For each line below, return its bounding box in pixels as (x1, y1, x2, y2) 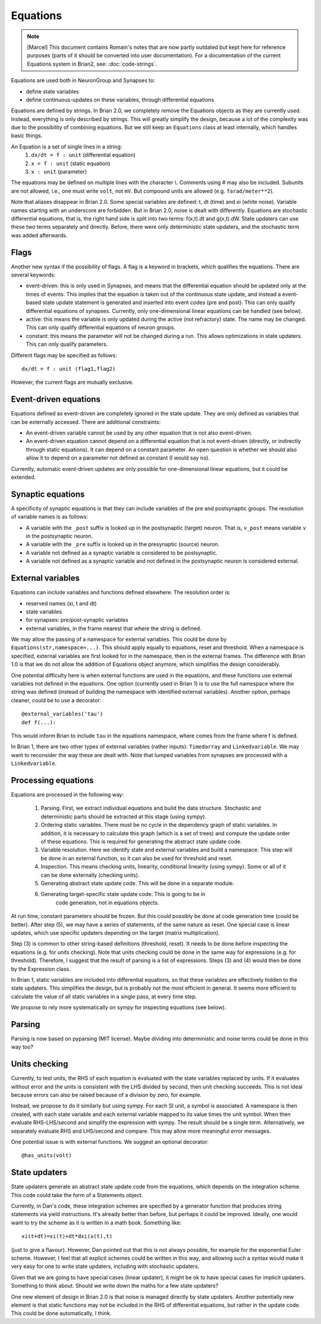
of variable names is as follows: (11, 513, 89, 520)
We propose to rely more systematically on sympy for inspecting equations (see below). (11, 1004, 226, 1011)
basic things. (11, 132, 43, 139)
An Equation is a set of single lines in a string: (11, 143, 122, 150)
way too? (11, 1043, 34, 1050)
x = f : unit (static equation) (31, 160, 111, 167)
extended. (11, 473, 36, 480)
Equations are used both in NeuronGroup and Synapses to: (11, 77, 156, 84)
